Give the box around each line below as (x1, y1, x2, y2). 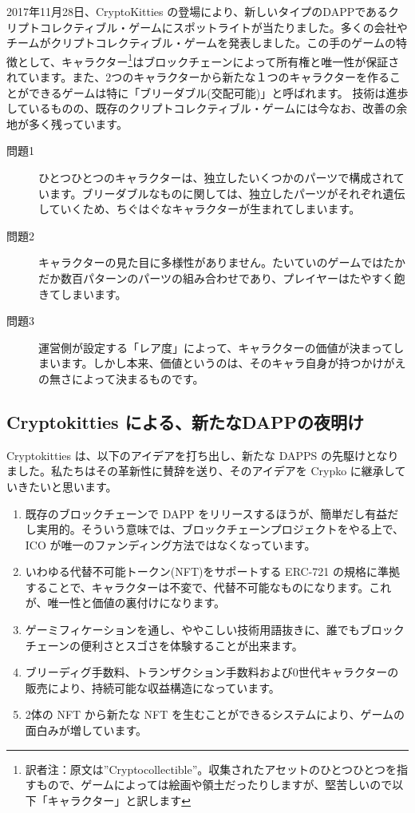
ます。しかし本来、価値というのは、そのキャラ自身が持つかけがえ (60, 355, 406, 371)
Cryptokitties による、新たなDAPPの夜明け (6, 409, 365, 434)
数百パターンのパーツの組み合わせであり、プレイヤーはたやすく (60, 269, 394, 286)
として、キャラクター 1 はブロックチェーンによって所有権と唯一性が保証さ (17, 50, 400, 69)
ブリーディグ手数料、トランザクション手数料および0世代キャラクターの (25, 664, 399, 680)
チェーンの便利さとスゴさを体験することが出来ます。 (25, 637, 303, 653)
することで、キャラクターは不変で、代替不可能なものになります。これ (25, 578, 392, 595)
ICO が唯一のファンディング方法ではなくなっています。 (25, 536, 316, 553)
